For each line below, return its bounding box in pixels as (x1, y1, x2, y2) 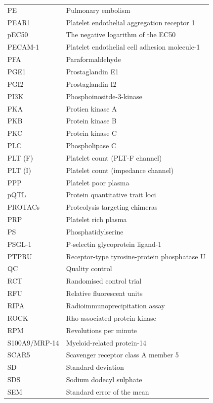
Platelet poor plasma (66, 177, 129, 187)
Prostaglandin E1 (66, 66, 119, 76)
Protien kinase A (66, 103, 117, 114)
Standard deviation (66, 362, 124, 372)
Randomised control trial (66, 276, 142, 286)
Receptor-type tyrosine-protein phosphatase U (66, 251, 206, 261)
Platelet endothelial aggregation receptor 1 (66, 17, 195, 27)
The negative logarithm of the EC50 (66, 29, 176, 40)
